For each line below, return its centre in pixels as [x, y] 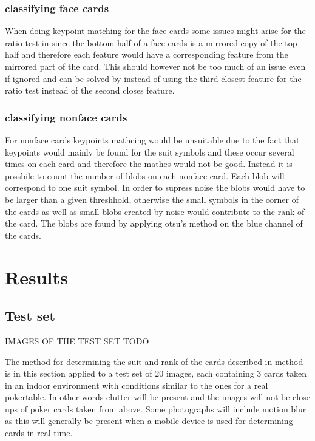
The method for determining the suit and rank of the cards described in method [154, 361]
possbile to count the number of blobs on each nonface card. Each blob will [145, 175]
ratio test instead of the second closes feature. [90, 90]
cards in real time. [39, 433]
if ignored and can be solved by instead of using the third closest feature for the [153, 78]
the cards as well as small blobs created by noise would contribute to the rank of [155, 211]
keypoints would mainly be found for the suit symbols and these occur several [150, 152]
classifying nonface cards [66, 117]
